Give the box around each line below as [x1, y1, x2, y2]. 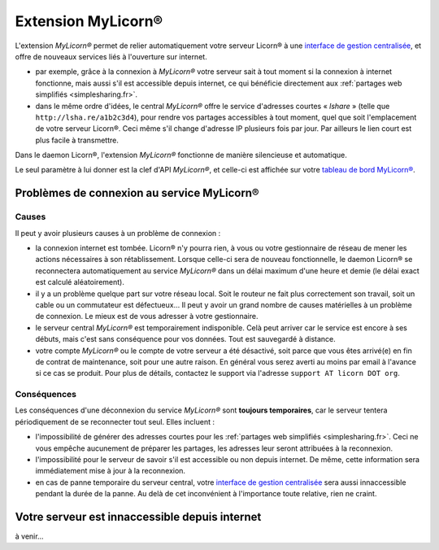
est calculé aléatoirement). [35, 277, 125, 287]
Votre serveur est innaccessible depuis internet [15, 509, 262, 524]
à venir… [15, 531, 44, 541]
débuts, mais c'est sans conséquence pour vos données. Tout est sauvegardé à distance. [35, 334, 337, 344]
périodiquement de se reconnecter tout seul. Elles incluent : [15, 417, 215, 426]
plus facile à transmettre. [35, 135, 120, 145]
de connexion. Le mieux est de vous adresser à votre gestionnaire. [35, 312, 259, 321]
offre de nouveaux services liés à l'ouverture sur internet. [15, 51, 207, 61]
